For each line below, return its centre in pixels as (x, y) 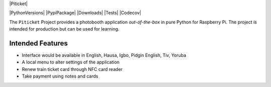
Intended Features (38, 43)
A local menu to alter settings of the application (71, 62)
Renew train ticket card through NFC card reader (72, 69)
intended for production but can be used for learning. (64, 29)
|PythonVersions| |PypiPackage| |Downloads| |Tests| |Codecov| (75, 13)
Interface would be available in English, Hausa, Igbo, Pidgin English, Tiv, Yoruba (104, 55)
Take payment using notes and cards (60, 76)
